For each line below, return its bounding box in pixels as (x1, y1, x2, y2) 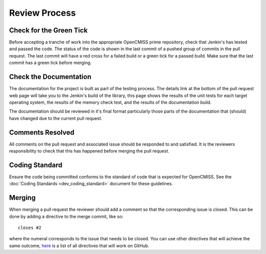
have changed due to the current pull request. (9, 115, 102, 121)
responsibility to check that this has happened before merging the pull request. (9, 148, 169, 154)
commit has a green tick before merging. (9, 60, 92, 66)
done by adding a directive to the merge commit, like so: (9, 213, 124, 219)
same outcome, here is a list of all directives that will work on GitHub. (9, 243, 150, 249)
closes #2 (18, 224, 41, 230)
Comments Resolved (9, 128, 75, 136)
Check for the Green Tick (9, 26, 88, 34)
